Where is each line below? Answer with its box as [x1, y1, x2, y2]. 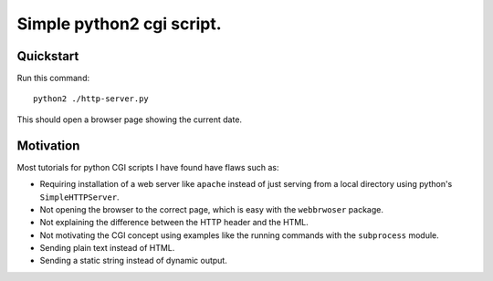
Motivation [16, 138, 80, 153]
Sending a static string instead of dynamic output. [39, 255, 227, 266]
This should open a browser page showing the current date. [16, 114, 242, 125]
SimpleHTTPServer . [39, 192, 120, 203]
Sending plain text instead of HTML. [39, 243, 175, 254]
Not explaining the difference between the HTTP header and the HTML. [39, 217, 309, 228]
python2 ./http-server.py [33, 94, 150, 104]
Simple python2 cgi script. [16, 14, 223, 34]
